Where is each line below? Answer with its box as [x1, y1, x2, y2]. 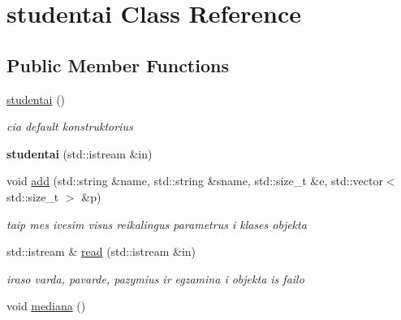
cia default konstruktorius [6, 118, 133, 135]
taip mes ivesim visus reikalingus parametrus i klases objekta [6, 215, 307, 232]
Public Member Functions [6, 52, 229, 77]
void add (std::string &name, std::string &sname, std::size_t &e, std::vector [6, 172, 383, 189]
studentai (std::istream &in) [6, 145, 153, 162]
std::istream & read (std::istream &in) [6, 243, 196, 260]
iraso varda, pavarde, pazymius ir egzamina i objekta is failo [6, 270, 304, 287]
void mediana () [6, 297, 86, 314]
